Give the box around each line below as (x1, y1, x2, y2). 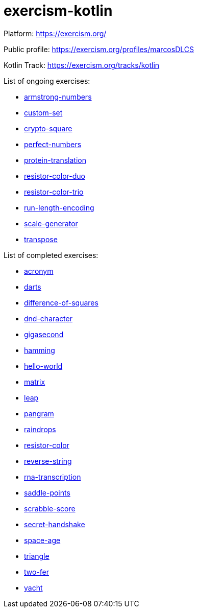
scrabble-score (24, 504, 76, 513)
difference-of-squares (24, 298, 98, 307)
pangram (24, 409, 54, 418)
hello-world (24, 361, 63, 370)
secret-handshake (24, 520, 85, 529)
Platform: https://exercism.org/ (4, 29, 107, 38)
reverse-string (24, 456, 72, 465)
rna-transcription (24, 472, 81, 481)
